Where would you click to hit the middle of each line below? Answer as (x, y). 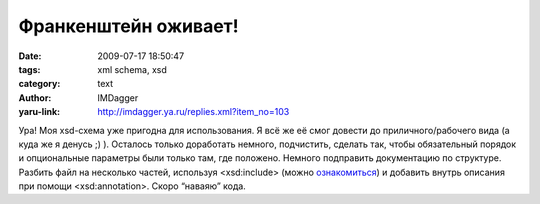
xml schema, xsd (132, 69)
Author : (35, 97)
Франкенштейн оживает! (128, 26)
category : (39, 84)
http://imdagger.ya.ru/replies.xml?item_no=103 (193, 112)
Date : (30, 56)
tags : (29, 69)
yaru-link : (39, 112)
